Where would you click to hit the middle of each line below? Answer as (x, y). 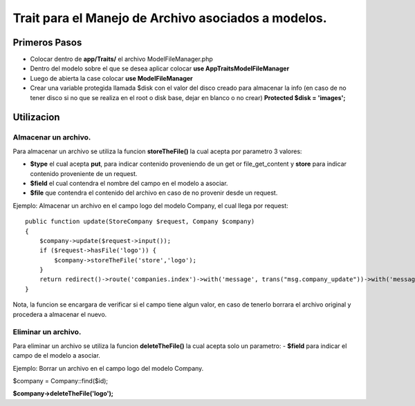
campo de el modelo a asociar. (56, 356)
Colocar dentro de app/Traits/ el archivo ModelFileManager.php (122, 59)
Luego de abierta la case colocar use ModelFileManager (111, 78)
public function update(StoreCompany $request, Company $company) (140, 222)
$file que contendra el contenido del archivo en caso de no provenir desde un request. (154, 193)
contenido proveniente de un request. (84, 173)
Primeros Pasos (47, 42)
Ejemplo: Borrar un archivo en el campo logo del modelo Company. (108, 368)
